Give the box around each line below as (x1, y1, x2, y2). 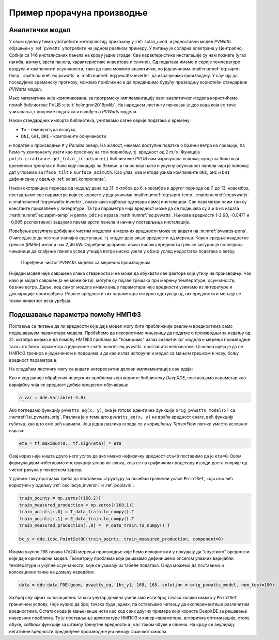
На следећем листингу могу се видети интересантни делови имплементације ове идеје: (9, 366, 193, 371)
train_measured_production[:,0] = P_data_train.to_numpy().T (19, 522, 170, 528)
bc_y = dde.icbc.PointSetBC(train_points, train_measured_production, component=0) (19, 536, 224, 541)
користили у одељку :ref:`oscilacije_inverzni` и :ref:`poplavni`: (9, 482, 134, 488)
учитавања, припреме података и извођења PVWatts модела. (9, 108, 138, 114)
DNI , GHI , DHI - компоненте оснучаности (21, 134, 107, 139)
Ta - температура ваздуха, (21, 126, 77, 132)
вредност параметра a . (9, 357, 58, 363)
